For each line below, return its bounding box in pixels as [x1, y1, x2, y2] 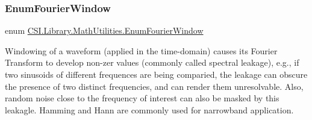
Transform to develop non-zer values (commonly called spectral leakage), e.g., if [5, 56, 299, 69]
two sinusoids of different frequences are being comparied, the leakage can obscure [5, 68, 308, 80]
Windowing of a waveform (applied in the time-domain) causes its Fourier [5, 44, 278, 57]
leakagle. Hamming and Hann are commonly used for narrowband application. [5, 103, 294, 116]
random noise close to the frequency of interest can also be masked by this [5, 92, 279, 104]
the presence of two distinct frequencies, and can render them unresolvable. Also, [5, 80, 304, 92]
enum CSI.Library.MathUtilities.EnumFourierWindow [5, 24, 204, 37]
